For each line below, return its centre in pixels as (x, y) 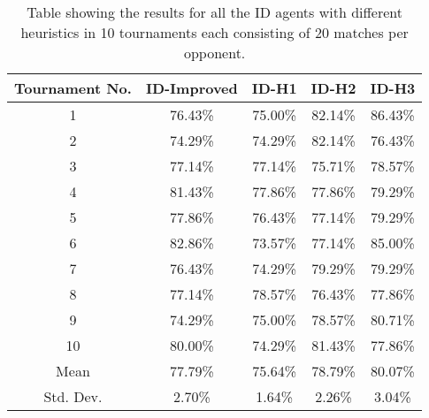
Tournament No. (73, 88)
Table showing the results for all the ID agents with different (214, 12)
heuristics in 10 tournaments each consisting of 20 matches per (214, 32)
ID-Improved (192, 88)
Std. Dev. (73, 396)
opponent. (214, 53)
